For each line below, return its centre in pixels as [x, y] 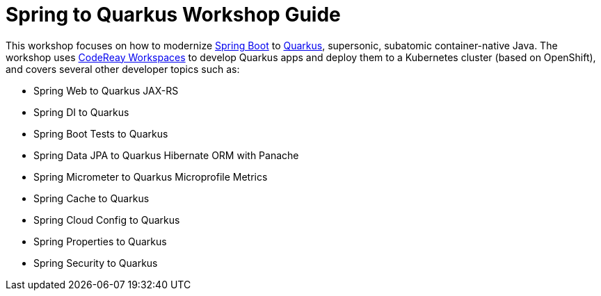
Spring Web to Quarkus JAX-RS [106, 90]
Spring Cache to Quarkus [91, 198]
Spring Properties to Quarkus [100, 241]
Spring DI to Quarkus [81, 112]
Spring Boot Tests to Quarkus [101, 133]
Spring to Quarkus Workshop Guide [173, 15]
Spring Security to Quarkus [96, 263]
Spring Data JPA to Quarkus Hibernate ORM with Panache [166, 155]
